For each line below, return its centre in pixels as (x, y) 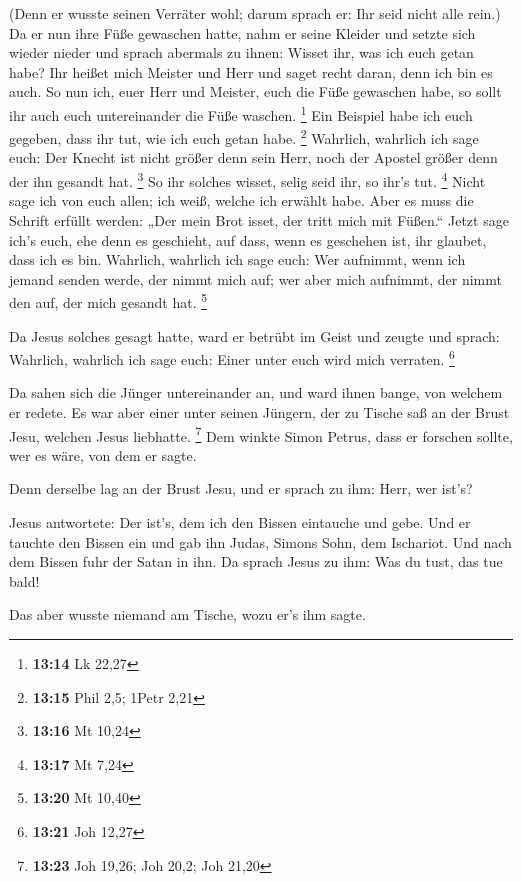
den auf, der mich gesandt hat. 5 (108, 300)
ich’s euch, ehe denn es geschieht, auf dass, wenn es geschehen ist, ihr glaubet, (248, 239)
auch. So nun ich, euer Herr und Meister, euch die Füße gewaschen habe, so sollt (255, 91)
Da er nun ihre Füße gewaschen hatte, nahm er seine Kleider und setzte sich (242, 32)
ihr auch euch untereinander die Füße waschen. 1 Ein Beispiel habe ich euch (241, 113)
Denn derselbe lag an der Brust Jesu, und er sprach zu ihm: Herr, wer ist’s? (241, 488)
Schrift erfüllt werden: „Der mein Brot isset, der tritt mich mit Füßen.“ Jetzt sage (259, 219)
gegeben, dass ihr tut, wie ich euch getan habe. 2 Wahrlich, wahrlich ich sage (244, 136)
